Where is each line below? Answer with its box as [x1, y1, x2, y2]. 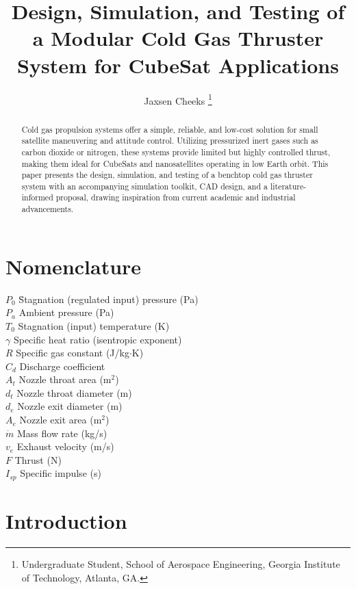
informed [21, 192, 53, 203]
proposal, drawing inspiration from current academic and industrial [55, 192, 296, 203]
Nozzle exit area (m [19, 413, 102, 427]
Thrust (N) [14, 452, 62, 467]
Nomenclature [5, 252, 142, 280]
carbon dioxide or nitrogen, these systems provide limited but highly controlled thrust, [21, 146, 331, 157]
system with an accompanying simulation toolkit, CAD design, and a [21, 180, 268, 192]
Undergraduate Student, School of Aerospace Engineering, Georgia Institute [21, 557, 340, 571]
